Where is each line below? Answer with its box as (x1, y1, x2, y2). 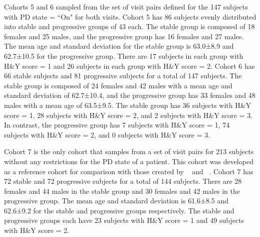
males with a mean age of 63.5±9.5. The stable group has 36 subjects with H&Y (4, 99, 251, 110)
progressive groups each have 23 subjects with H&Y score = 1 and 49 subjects (4, 215, 244, 225)
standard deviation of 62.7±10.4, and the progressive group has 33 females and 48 (4, 90, 255, 100)
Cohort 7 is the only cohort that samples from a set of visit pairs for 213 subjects (4, 146, 254, 157)
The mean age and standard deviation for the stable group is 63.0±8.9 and (4, 41, 234, 51)
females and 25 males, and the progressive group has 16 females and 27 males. (4, 31, 244, 41)
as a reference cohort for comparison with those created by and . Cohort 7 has (4, 166, 253, 176)
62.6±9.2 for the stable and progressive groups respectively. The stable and (4, 205, 234, 215)
